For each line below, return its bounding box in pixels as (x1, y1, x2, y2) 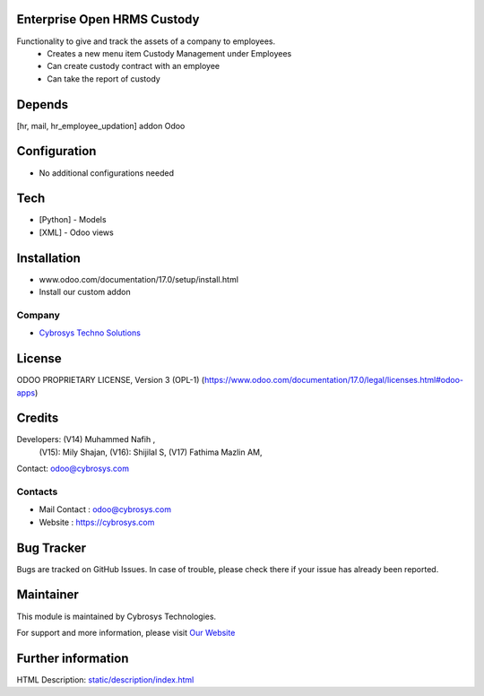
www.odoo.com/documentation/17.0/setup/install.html (39, 274, 239, 284)
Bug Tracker (16, 540, 87, 555)
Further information (16, 650, 129, 666)
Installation (16, 250, 81, 265)
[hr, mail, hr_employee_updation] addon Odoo (16, 120, 186, 131)
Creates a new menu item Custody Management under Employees (47, 48, 292, 58)
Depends (16, 97, 69, 112)
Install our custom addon (39, 287, 131, 298)
